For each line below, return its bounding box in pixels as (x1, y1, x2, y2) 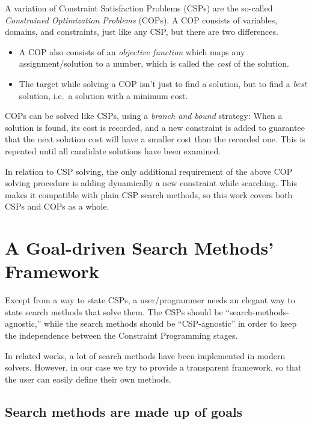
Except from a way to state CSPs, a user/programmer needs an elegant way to (5, 294, 295, 306)
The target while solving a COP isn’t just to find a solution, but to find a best (19, 77, 307, 89)
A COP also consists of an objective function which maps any (19, 45, 245, 58)
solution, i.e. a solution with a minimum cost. (19, 89, 188, 101)
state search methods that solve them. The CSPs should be (5, 305, 223, 318)
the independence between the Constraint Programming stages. (5, 329, 238, 341)
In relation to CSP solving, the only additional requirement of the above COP (5, 165, 293, 177)
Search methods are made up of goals (5, 402, 243, 420)
